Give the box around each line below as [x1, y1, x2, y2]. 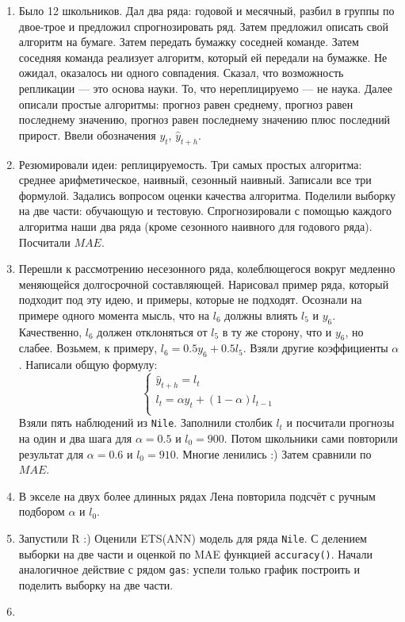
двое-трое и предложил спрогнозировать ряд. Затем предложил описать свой [18, 17, 389, 34]
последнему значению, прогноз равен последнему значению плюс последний [18, 111, 391, 128]
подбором [18, 503, 65, 520]
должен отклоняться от [97, 323, 208, 340]
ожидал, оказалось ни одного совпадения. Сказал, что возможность [18, 64, 344, 81]
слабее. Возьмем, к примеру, [18, 340, 158, 356]
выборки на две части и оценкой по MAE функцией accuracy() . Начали [18, 545, 373, 562]
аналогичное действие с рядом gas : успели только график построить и [18, 561, 360, 578]
